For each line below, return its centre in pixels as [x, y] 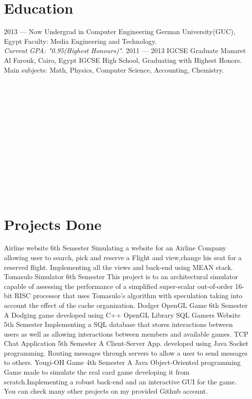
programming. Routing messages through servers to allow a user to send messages [126, 352]
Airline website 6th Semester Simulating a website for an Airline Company [115, 248]
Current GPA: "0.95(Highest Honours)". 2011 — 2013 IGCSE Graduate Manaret [125, 50]
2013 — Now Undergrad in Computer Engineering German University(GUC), [120, 31]
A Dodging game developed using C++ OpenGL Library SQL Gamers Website [122, 314]
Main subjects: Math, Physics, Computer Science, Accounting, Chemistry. [114, 69]
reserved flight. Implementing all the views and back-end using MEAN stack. [118, 267]
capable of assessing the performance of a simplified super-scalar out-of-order [118, 286]
